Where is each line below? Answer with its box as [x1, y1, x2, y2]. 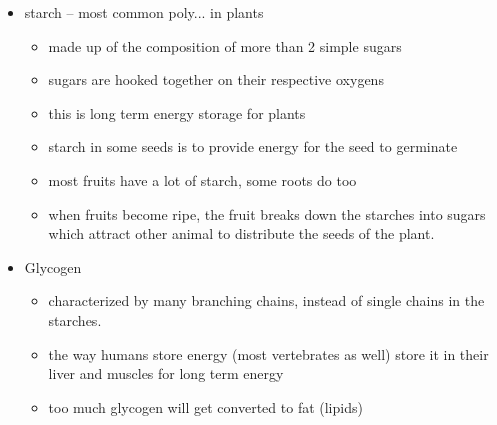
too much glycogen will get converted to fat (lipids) [48, 396, 363, 417]
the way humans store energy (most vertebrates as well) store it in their [48, 343, 489, 364]
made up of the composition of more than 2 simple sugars [48, 35, 402, 56]
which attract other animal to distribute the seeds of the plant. [48, 223, 435, 244]
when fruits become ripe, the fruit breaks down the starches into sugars [48, 203, 486, 224]
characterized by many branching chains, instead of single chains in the [48, 290, 485, 311]
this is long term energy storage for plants [48, 102, 306, 123]
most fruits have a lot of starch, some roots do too [48, 169, 357, 190]
